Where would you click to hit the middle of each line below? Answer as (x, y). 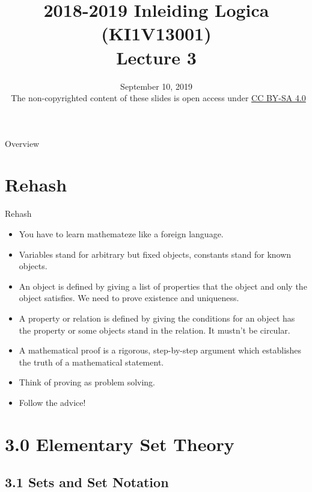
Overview (22, 143)
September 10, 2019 (156, 86)
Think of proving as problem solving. (87, 382)
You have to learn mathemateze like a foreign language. (121, 234)
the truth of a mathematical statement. (91, 362)
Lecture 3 (156, 57)
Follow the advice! (52, 402)
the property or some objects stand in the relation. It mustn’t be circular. (154, 330)
